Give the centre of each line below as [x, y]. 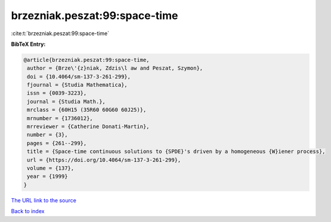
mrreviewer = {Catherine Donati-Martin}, [88, 127]
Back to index [28, 211]
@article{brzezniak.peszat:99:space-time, [86, 60]
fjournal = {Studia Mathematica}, [77, 85]
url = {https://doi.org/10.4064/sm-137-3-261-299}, [104, 160]
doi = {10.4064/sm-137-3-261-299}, [79, 76]
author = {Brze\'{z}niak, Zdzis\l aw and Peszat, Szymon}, [115, 68]
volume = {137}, [51, 168]
